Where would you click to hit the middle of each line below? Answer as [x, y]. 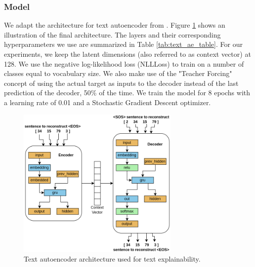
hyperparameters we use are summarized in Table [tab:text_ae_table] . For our [123, 44]
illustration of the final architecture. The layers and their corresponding [112, 34]
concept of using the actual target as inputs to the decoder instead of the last [121, 83]
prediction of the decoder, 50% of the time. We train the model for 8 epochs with [127, 93]
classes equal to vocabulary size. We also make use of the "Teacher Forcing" [118, 73]
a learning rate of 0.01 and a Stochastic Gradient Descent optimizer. [107, 102]
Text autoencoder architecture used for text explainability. [112, 259]
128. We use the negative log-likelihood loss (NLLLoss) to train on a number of [124, 63]
